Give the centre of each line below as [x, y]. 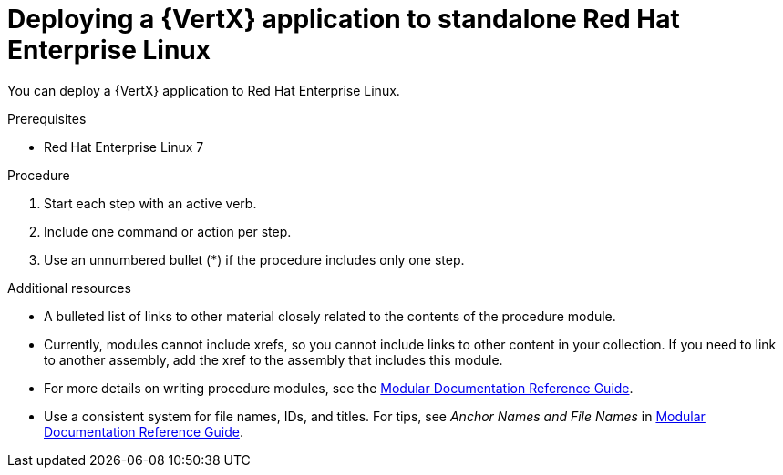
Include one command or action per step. [168, 231]
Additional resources [69, 288]
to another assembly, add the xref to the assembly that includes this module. [273, 359]
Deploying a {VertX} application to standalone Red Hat [344, 19]
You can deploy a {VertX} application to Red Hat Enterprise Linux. [204, 90]
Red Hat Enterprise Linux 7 [124, 147]
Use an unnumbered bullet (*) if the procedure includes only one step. [254, 259]
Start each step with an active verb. [150, 203]
